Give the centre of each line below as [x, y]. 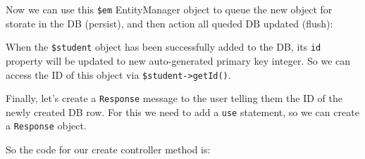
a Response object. [46, 126]
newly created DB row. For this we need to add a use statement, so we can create [182, 112]
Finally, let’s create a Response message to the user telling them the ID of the [174, 98]
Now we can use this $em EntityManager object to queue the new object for [169, 9]
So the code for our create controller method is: [108, 150]
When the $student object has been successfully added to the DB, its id [163, 47]
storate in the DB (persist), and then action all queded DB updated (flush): [169, 23]
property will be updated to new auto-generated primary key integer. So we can [178, 60]
